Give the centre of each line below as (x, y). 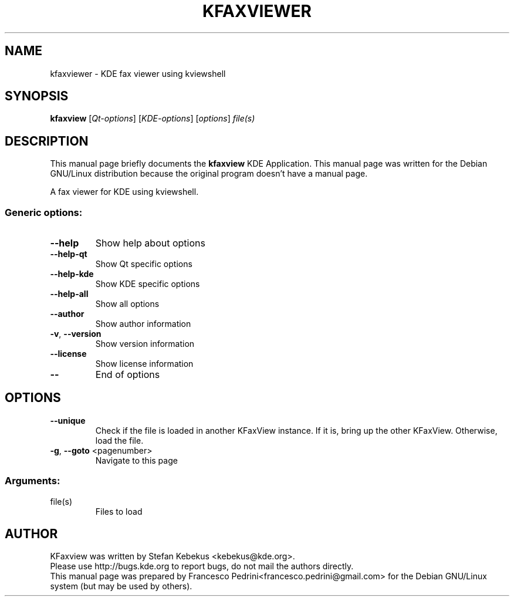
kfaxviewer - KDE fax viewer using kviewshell (138, 73)
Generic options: (44, 212)
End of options (128, 375)
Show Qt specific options (144, 264)
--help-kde (72, 274)
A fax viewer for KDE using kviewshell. (124, 192)
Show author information (143, 324)
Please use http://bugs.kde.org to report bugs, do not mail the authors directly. (202, 566)
